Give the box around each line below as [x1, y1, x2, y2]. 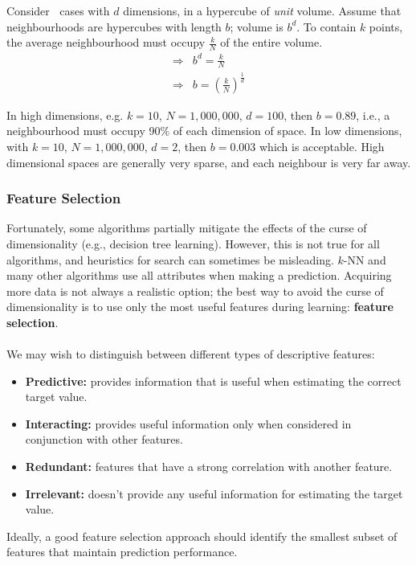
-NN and [343, 251, 386, 268]
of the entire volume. [220, 34, 323, 51]
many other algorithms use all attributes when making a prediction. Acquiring [6, 267, 392, 284]
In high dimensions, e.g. [6, 106, 124, 123]
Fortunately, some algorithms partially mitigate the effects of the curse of [6, 219, 367, 236]
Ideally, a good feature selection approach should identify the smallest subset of [6, 527, 398, 544]
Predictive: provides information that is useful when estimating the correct [25, 372, 402, 389]
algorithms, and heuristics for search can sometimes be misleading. [6, 251, 334, 268]
